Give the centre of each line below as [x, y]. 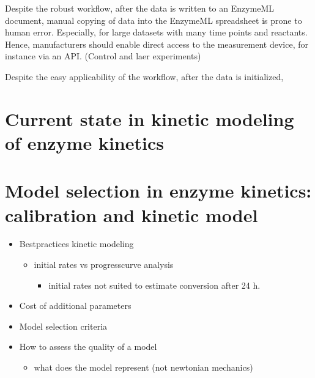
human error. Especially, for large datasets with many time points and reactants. [156, 32]
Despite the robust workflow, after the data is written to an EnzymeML [140, 8]
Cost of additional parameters [75, 306]
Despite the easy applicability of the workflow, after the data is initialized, [144, 76]
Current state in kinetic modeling [150, 118]
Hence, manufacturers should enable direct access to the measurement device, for [157, 44]
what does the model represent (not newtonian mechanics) [143, 367]
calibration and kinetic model [132, 214]
